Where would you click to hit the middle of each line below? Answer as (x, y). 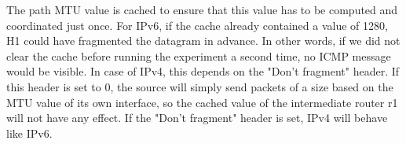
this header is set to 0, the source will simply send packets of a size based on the (200, 86)
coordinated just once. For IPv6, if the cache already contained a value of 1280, (197, 25)
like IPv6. (29, 133)
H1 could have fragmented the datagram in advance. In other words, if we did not (203, 41)
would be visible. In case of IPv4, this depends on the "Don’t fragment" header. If (203, 71)
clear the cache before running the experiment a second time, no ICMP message (199, 55)
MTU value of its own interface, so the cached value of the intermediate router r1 (202, 102)
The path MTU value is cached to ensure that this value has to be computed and (202, 9)
